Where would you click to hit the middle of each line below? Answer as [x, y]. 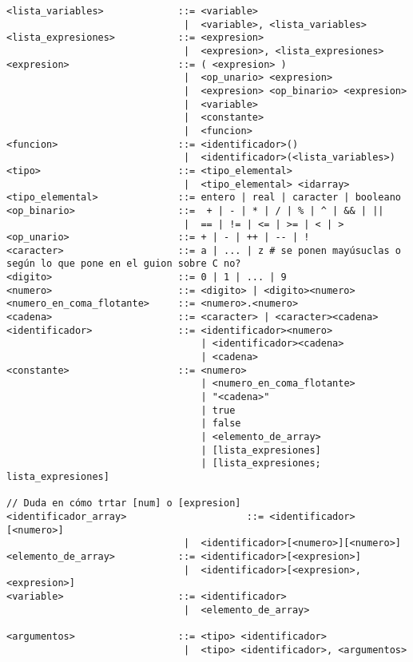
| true [218, 410]
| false [221, 424]
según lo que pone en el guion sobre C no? [124, 264]
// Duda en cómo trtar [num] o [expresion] [124, 503]
